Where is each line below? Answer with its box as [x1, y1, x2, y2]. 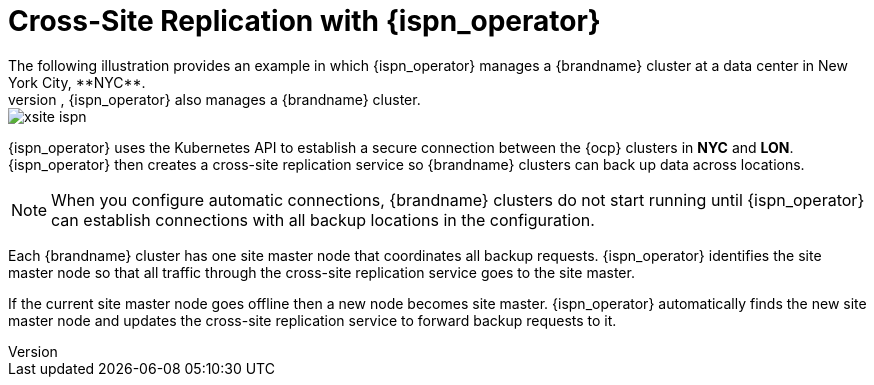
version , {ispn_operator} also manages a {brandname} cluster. [8, 90, 421, 108]
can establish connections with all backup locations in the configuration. [51, 209, 595, 230]
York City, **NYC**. [8, 73, 146, 91]
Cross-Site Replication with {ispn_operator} [8, 4, 601, 38]
